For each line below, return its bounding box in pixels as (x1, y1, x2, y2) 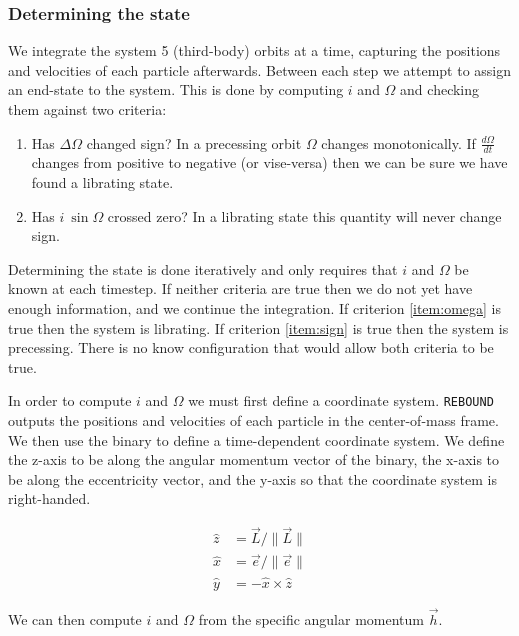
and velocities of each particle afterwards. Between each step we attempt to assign (8, 59, 512, 80)
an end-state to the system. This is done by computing (8, 79, 344, 100)
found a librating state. (31, 172, 174, 193)
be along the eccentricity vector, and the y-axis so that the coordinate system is (8, 468, 497, 489)
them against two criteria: (8, 99, 167, 119)
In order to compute (8, 390, 132, 411)
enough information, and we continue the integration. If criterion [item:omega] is (8, 297, 501, 318)
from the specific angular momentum (198, 608, 424, 629)
